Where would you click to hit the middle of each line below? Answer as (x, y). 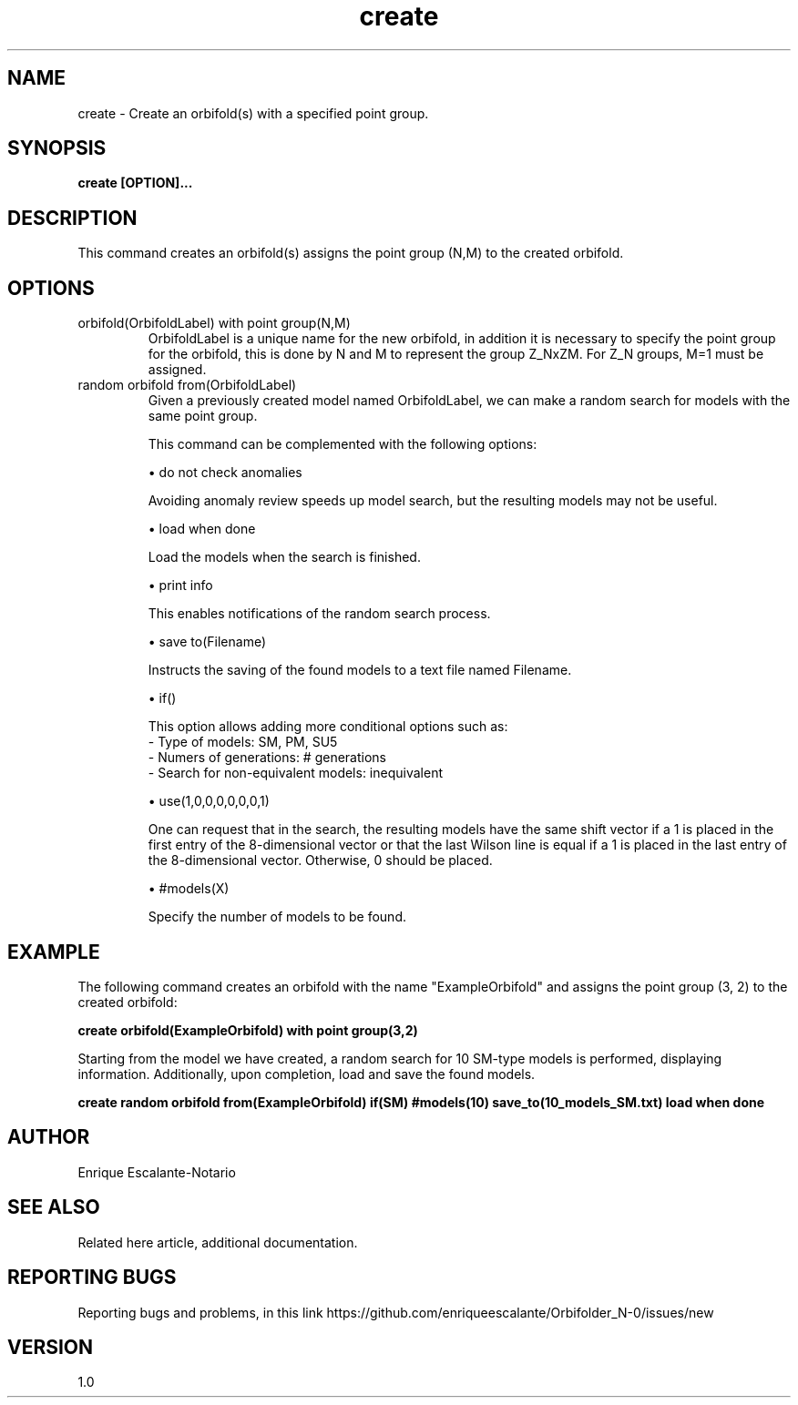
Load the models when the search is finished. (284, 557)
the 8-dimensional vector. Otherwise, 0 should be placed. (320, 860)
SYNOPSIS (57, 148)
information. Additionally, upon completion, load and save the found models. (307, 1074)
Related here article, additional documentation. (218, 1242)
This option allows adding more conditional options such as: (328, 727)
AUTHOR (49, 1137)
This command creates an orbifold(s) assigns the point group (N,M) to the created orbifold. (351, 253)
